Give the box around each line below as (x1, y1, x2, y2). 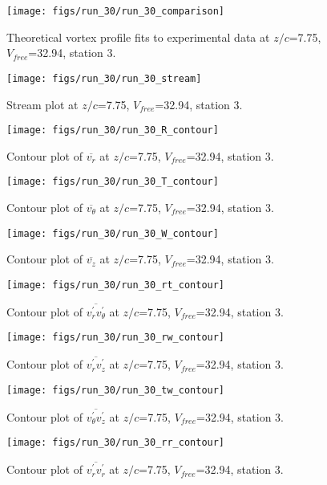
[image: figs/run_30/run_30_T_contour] (6, 176, 219, 188)
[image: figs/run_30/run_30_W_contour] (6, 227, 219, 239)
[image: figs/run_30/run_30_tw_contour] (6, 384, 225, 396)
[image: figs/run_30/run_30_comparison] (6, 6, 225, 17)
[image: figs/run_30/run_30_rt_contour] (6, 279, 225, 291)
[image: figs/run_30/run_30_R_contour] (6, 124, 219, 137)
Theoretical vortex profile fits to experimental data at (6, 28, 270, 45)
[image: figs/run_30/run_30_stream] (6, 72, 202, 84)
